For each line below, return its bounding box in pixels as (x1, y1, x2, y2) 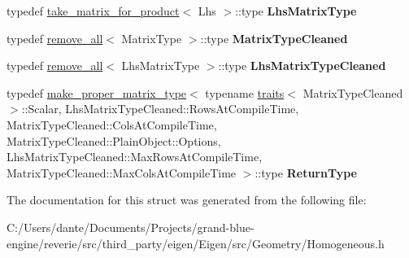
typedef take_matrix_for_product (7, 2, 180, 19)
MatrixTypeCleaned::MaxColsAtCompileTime (7, 164, 237, 181)
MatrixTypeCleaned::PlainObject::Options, (7, 132, 221, 149)
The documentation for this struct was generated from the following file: (7, 191, 367, 208)
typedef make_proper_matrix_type (7, 84, 187, 101)
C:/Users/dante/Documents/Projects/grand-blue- (7, 218, 255, 235)
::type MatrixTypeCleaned (200, 29, 348, 46)
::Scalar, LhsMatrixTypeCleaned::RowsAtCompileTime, (21, 100, 299, 117)
